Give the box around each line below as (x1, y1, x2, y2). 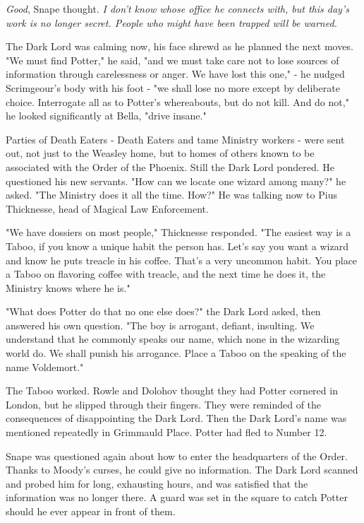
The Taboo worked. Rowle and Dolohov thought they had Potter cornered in (6, 383, 338, 398)
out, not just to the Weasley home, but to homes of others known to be (6, 146, 315, 160)
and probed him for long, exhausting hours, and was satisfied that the (6, 476, 308, 490)
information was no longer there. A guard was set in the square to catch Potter (6, 490, 348, 505)
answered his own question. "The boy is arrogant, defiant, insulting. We (6, 317, 315, 332)
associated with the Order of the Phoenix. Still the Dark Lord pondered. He (6, 159, 335, 174)
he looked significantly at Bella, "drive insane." (6, 108, 207, 123)
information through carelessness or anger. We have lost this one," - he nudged (6, 66, 345, 81)
